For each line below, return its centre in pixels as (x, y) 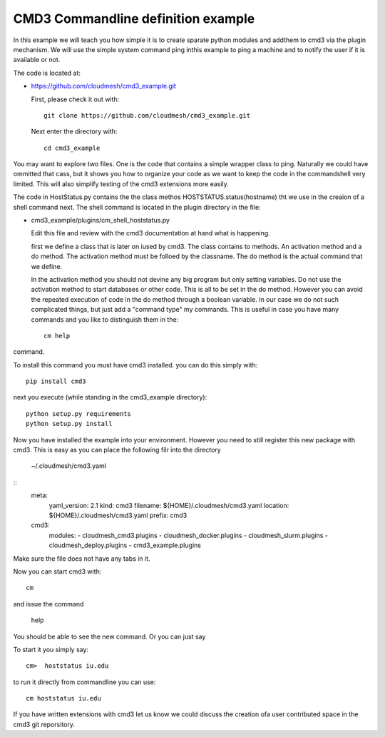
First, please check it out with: (75, 99)
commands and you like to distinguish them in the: (105, 319)
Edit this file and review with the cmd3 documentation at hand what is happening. (150, 233)
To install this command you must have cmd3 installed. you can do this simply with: (135, 365)
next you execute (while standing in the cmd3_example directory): (110, 397)
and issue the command (48, 604)
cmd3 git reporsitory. (44, 724)
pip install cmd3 (56, 381)
